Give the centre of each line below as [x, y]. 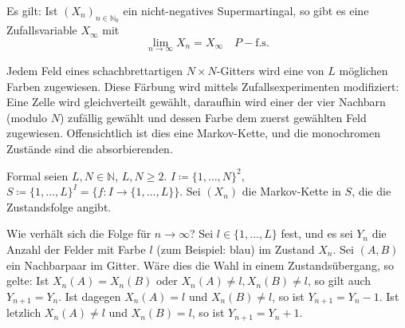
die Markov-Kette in [291, 191]
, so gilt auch [340, 281]
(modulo [27, 117]
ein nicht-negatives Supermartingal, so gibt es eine [246, 10]
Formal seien [37, 175]
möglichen [364, 71]
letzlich [24, 312]
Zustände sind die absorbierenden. [90, 148]
